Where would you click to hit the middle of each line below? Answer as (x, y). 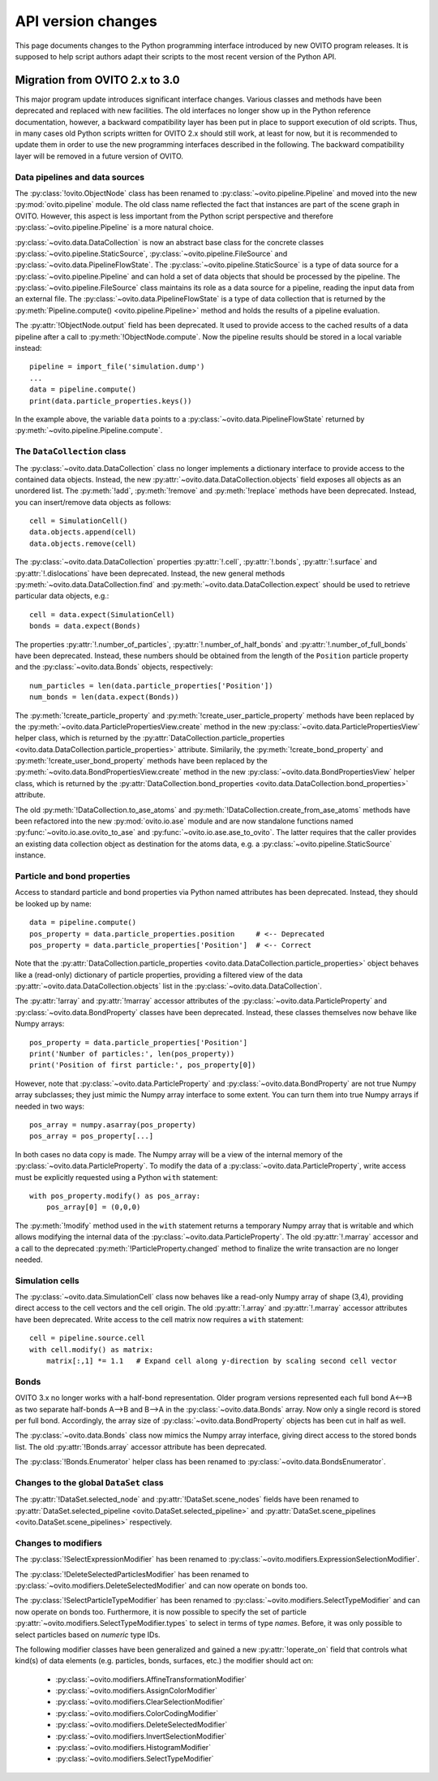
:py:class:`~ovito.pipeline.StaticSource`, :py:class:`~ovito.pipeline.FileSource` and (151, 253)
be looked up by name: (54, 903)
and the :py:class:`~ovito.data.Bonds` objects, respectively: (114, 667)
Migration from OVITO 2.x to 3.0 (97, 80)
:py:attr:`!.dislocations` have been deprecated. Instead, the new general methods (150, 573)
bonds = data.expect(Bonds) (85, 626)
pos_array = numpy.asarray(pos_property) (113, 1125)
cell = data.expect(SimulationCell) (102, 614)
